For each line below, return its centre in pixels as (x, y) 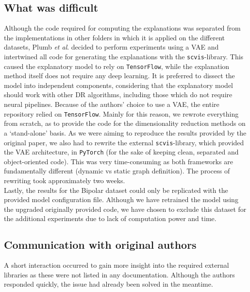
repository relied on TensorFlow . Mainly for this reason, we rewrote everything (121, 113)
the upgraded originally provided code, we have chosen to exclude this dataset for (125, 209)
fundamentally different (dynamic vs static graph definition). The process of (117, 171)
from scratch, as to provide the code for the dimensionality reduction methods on (125, 123)
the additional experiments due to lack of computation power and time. (110, 218)
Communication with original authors (100, 245)
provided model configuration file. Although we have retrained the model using (121, 199)
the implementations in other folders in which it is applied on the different (114, 37)
